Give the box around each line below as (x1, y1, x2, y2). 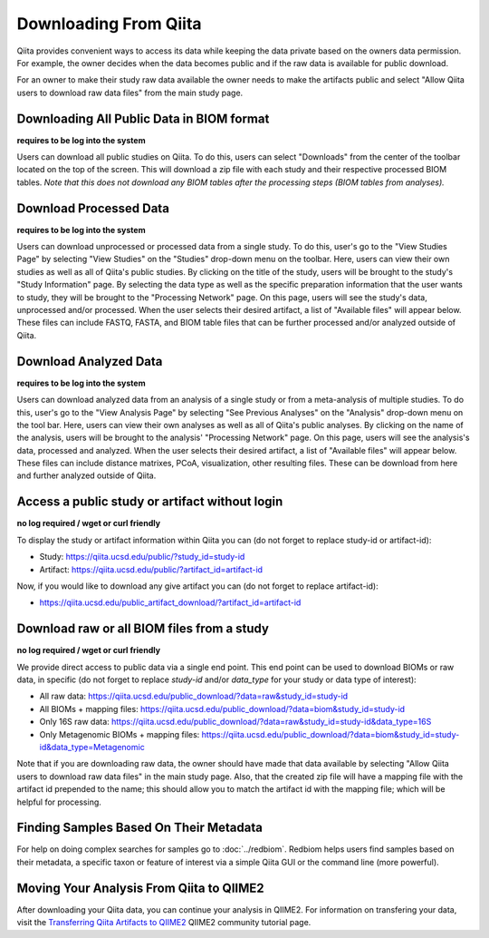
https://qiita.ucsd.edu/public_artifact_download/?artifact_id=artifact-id (39, 597, 302, 608)
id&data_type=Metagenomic (39, 741, 145, 752)
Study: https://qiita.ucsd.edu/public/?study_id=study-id (39, 552, 245, 562)
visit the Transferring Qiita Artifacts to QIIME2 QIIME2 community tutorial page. (16, 917, 312, 928)
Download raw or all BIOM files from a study (16, 621, 269, 637)
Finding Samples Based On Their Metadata (16, 820, 263, 835)
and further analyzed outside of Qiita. (16, 470, 157, 481)
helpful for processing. (16, 796, 101, 807)
